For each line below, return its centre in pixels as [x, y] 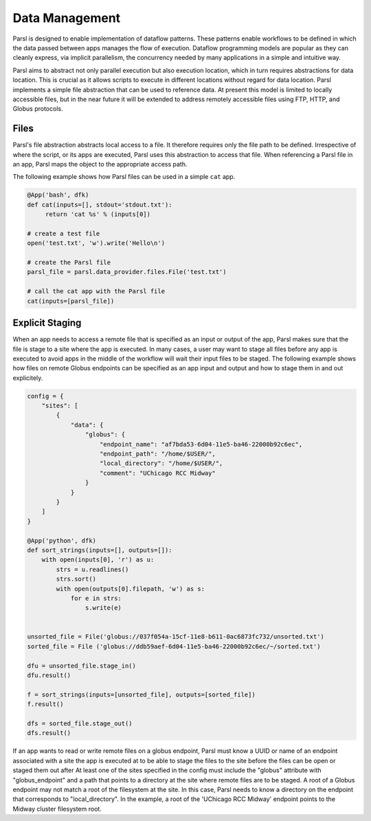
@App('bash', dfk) [58, 195]
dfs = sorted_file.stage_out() [80, 723]
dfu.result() [49, 675]
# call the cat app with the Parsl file [96, 291]
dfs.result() [49, 733]
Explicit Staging [47, 323]
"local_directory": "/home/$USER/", [161, 463]
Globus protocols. [38, 109]
